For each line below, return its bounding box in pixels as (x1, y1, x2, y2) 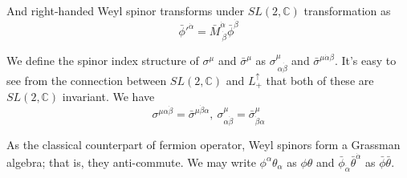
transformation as (303, 2, 391, 18)
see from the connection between (6, 71, 167, 88)
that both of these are (266, 71, 374, 88)
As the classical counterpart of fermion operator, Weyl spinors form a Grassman (6, 136, 401, 152)
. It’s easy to (334, 51, 397, 68)
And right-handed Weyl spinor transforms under (6, 2, 245, 18)
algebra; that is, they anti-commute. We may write (6, 153, 256, 170)
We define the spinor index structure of (6, 51, 199, 68)
